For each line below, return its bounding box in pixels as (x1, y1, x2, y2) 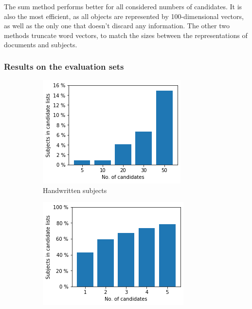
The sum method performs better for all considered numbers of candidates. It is (4, 1, 242, 11)
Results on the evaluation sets (4, 60, 124, 72)
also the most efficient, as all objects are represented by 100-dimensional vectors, (4, 11, 244, 21)
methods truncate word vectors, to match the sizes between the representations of (4, 30, 248, 40)
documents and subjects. (4, 39, 77, 50)
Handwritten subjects (43, 185, 107, 195)
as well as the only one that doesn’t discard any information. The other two (4, 20, 230, 31)
